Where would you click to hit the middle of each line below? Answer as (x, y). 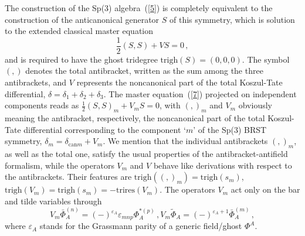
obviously (255, 105)
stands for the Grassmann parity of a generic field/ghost (141, 226)
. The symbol (266, 59)
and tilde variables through (53, 201)
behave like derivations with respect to (223, 165)
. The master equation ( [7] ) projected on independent (200, 93)
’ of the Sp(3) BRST (230, 129)
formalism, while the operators (60, 165)
